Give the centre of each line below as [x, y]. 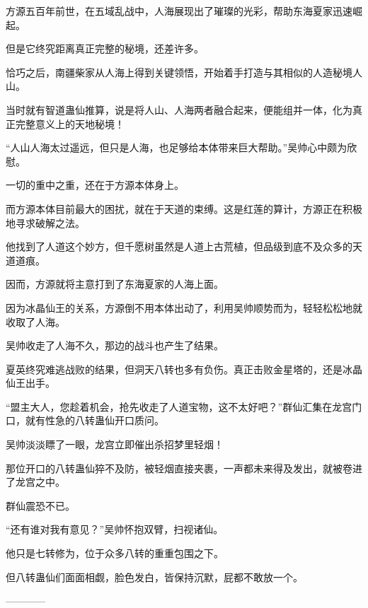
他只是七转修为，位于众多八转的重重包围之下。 [115, 553]
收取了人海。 [35, 321]
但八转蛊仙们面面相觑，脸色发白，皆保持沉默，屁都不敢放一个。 [154, 577]
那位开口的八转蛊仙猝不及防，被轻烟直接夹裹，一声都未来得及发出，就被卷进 [184, 468]
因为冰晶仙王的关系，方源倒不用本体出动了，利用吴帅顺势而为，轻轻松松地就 [184, 307]
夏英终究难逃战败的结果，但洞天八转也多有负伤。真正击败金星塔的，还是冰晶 [184, 369]
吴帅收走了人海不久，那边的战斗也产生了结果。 [115, 345]
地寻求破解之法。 [45, 222]
